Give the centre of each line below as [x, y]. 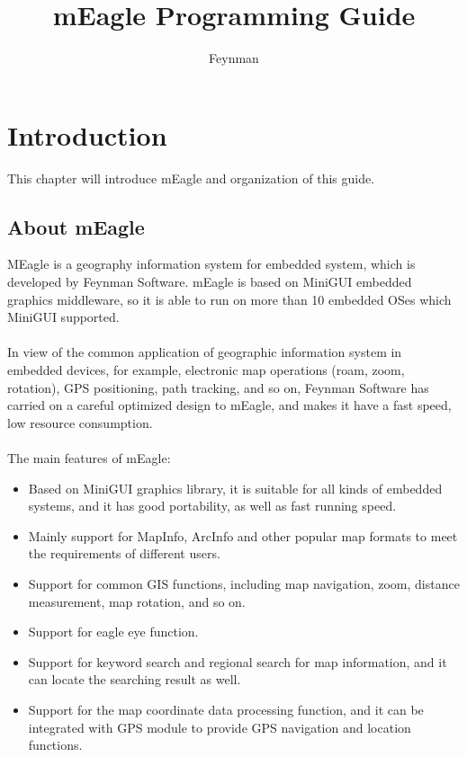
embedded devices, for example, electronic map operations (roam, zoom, [206, 370]
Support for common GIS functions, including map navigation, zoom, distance [244, 583]
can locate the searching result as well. [135, 679]
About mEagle [76, 226]
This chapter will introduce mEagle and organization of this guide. [191, 178]
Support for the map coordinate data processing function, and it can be [226, 709]
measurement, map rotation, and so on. [137, 601]
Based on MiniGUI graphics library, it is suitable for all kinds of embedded [235, 488]
